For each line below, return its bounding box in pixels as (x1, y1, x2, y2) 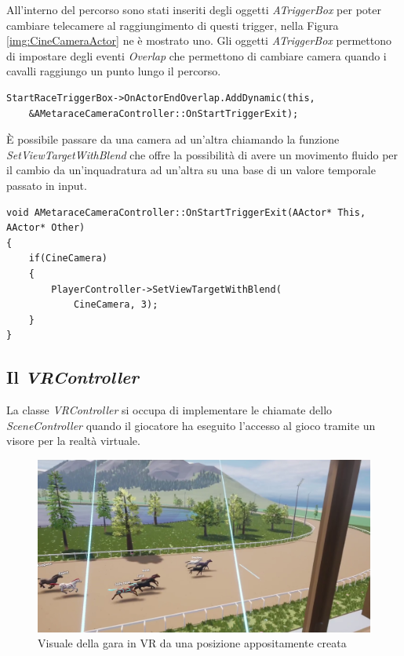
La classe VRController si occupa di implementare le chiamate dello (6, 402, 333, 418)
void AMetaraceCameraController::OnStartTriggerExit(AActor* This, (6, 206, 366, 218)
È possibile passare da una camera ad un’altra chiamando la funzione (6, 131, 340, 148)
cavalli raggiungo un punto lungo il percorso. (6, 63, 221, 79)
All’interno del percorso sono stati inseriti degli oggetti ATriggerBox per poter (6, 2, 381, 17)
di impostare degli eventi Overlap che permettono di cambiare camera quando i (6, 47, 387, 64)
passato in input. (6, 177, 87, 193)
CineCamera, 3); (73, 299, 158, 311)
